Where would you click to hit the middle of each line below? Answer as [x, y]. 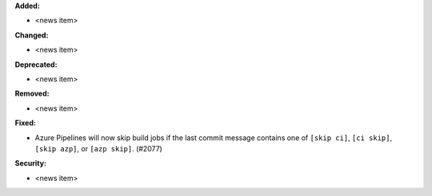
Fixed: [25, 123]
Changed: [32, 35]
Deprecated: [36, 65]
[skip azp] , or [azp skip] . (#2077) [99, 148]
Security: [31, 163]
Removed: [32, 94]
